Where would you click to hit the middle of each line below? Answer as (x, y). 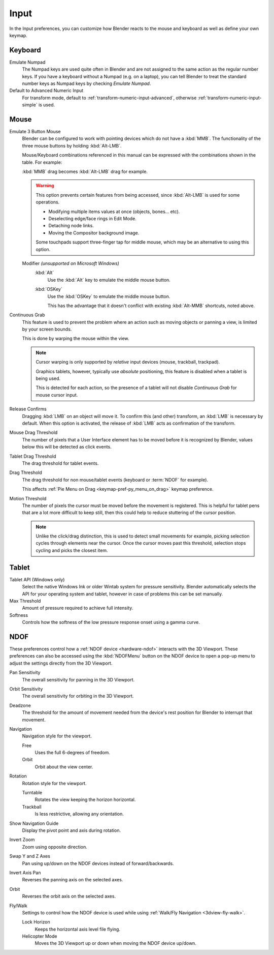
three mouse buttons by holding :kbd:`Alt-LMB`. (72, 145)
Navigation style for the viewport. (57, 736)
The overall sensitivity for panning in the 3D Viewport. (78, 679)
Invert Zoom (22, 840)
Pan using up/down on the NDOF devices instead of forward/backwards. (98, 863)
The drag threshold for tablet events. (60, 463)
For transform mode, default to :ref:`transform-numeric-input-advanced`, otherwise (109, 98)
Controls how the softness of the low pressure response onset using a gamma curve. (111, 622)
